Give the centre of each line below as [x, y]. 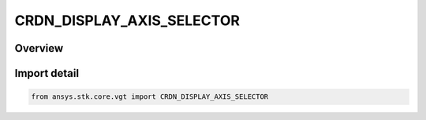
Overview [39, 48]
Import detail [47, 73]
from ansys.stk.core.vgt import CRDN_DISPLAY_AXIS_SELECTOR [150, 97]
